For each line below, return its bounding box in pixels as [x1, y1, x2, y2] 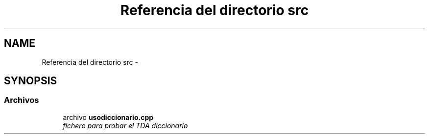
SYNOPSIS [4, 75, 57, 87]
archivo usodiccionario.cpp [63, 113, 154, 121]
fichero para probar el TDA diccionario [63, 121, 188, 130]
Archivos [4, 95, 39, 105]
